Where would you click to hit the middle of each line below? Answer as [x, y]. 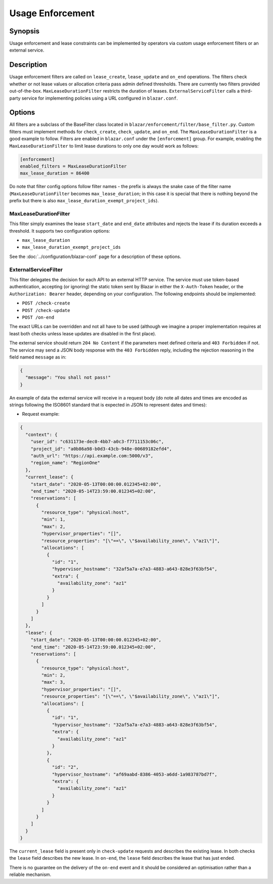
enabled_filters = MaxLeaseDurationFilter [73, 166]
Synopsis [25, 31]
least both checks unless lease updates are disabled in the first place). [83, 333]
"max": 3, [53, 682]
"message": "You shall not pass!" [68, 378]
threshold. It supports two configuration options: [60, 231]
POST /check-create [46, 303]
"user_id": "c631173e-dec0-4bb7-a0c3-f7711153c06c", [97, 442]
